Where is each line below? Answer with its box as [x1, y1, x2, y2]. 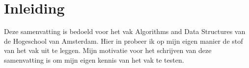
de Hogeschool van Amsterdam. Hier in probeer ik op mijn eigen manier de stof [4, 35, 243, 46]
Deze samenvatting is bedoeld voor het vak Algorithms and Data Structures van [4, 26, 246, 36]
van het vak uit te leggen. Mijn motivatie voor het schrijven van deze [4, 45, 212, 55]
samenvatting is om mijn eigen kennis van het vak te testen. [4, 54, 184, 65]
